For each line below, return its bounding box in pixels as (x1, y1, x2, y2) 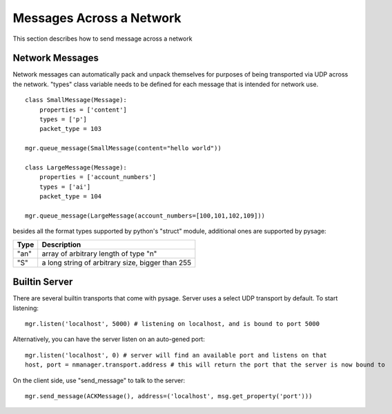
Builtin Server (12, 276, 73, 288)
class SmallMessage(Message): (25, 96, 128, 104)
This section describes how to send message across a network (12, 34, 193, 43)
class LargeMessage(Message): (25, 163, 128, 172)
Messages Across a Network (12, 10, 182, 25)
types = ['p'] (39, 116, 88, 123)
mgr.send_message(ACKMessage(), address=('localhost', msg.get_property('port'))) (25, 392, 313, 400)
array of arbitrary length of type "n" (41, 249, 157, 258)
